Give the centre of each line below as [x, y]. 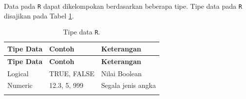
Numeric [20, 85]
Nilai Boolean [121, 73]
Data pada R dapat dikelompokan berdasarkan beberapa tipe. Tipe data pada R [123, 6]
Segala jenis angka [128, 85]
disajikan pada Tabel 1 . [39, 15]
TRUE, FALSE [72, 73]
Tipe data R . [82, 32]
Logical [18, 73]
